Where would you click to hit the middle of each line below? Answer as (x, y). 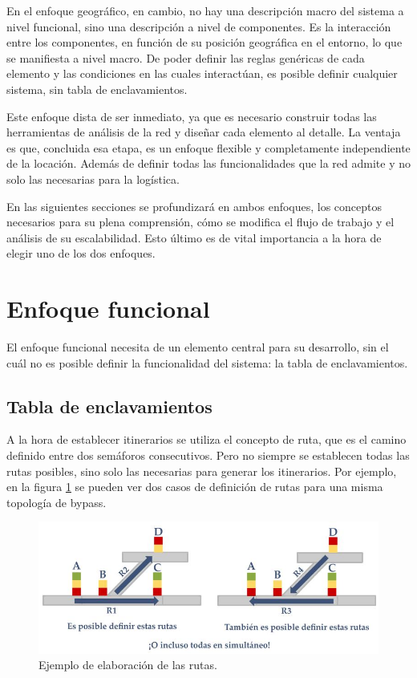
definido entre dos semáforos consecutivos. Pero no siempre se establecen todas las (208, 455)
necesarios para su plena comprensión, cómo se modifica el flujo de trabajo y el (200, 222)
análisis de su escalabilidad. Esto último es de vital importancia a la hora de (194, 237)
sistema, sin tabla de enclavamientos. (97, 89)
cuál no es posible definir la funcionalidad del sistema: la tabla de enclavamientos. (207, 362)
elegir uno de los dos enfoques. (81, 253)
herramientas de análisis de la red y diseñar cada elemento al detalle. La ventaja (204, 132)
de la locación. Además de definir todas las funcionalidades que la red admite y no (208, 163)
